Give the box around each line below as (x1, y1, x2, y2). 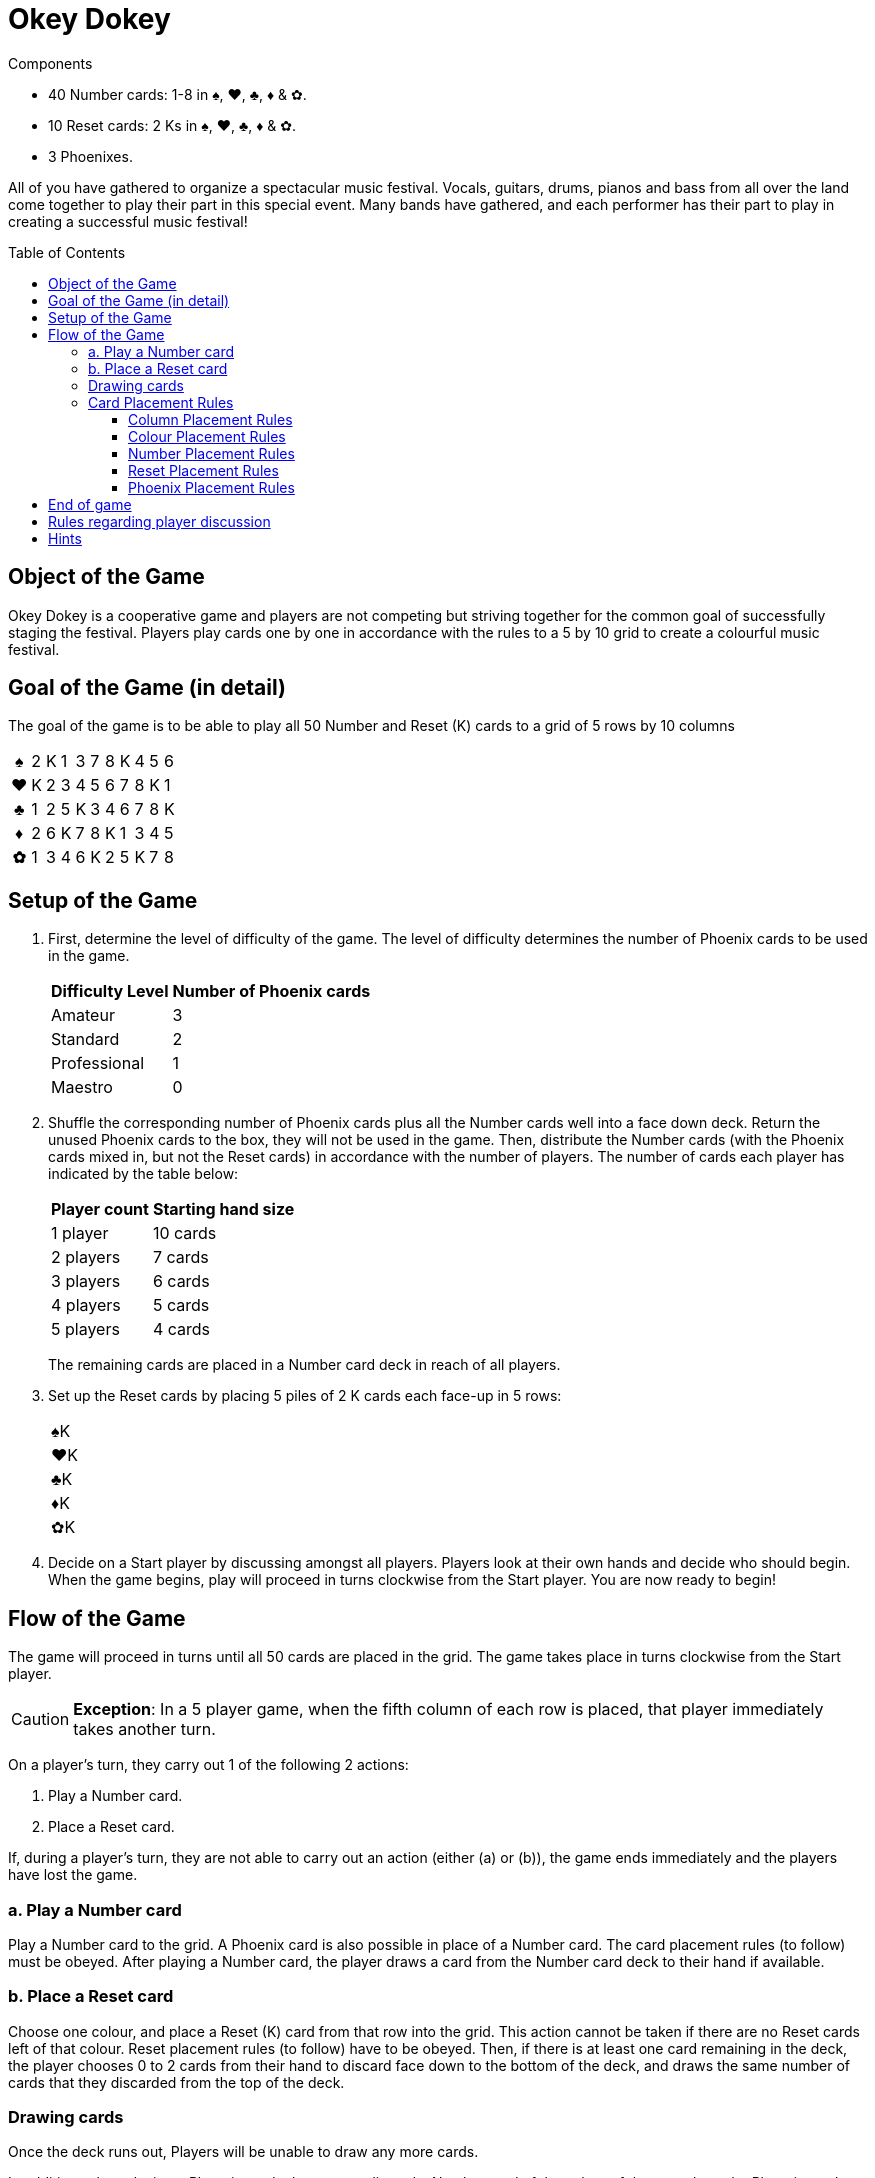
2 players (51, 1247, 121, 1268)
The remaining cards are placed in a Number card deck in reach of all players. (48, 1356, 561, 1374)
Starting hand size (152, 1199, 295, 1220)
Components (8, 54, 93, 72)
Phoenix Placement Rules (128, 478, 295, 496)
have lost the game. (8, 1866, 138, 1884)
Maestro (51, 1077, 113, 1098)
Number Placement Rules (128, 444, 295, 462)
